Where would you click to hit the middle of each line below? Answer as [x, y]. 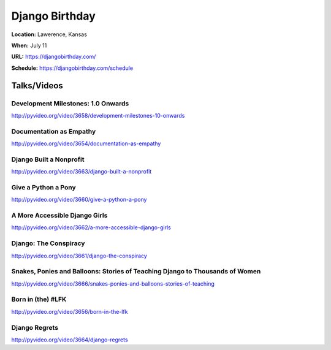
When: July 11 [29, 45]
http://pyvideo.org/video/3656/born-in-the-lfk [70, 311]
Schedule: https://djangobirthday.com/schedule [72, 68]
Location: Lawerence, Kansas [49, 34]
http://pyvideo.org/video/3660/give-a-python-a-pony [79, 200]
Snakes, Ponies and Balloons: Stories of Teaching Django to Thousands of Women [136, 272]
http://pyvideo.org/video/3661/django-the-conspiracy [79, 256]
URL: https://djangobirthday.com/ [54, 57]
